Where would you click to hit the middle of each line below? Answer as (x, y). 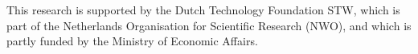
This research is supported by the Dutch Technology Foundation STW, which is (203, 10)
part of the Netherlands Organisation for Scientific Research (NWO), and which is (209, 25)
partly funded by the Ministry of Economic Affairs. (132, 41)
